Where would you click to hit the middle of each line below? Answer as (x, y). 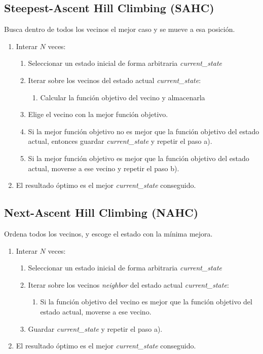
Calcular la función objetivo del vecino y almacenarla (123, 97)
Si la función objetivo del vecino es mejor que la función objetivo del (146, 302)
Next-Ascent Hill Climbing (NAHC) (101, 212)
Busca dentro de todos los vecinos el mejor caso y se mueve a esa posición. (120, 29)
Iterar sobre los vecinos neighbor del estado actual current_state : (128, 284)
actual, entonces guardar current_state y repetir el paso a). (120, 141)
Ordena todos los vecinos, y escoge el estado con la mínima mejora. (108, 233)
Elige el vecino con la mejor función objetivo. (98, 114)
